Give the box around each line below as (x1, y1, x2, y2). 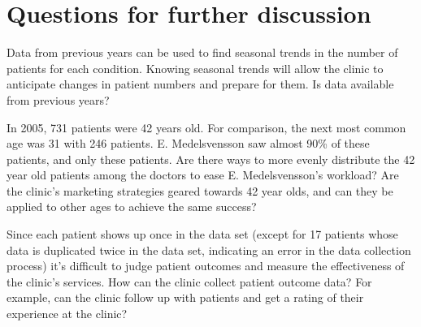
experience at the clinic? (7, 305, 128, 322)
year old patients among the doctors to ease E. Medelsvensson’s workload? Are (7, 166, 399, 183)
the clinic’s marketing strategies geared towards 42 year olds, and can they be (7, 182, 393, 199)
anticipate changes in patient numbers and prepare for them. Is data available (7, 75, 394, 93)
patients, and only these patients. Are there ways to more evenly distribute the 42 (7, 150, 415, 167)
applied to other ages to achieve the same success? (7, 198, 257, 215)
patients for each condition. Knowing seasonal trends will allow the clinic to (7, 59, 384, 76)
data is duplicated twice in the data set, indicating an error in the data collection (7, 241, 411, 258)
